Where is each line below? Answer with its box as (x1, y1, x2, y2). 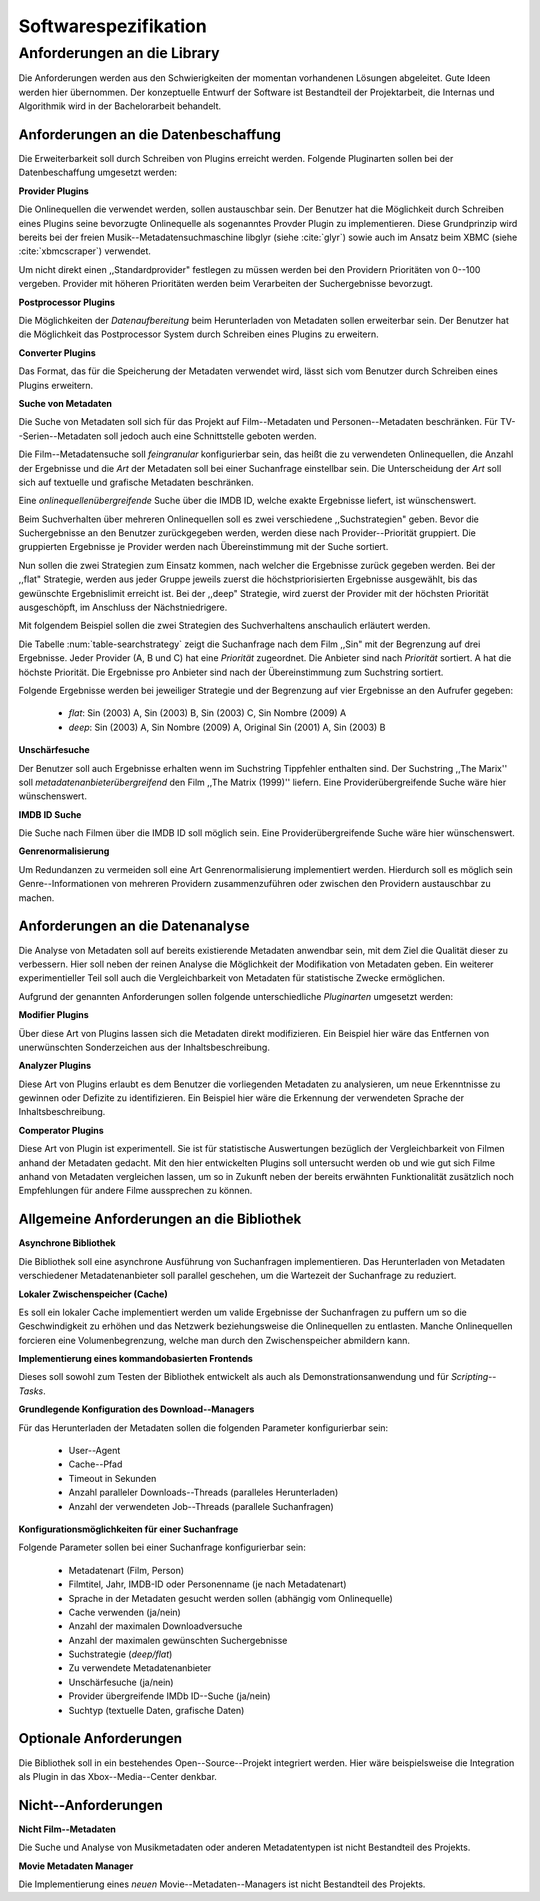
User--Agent (68, 1445, 121, 1457)
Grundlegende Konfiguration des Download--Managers (18, 1403, 255, 1415)
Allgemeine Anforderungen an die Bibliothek (18, 1211, 302, 1228)
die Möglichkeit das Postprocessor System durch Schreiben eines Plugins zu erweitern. (18, 328, 379, 340)
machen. (18, 891, 55, 904)
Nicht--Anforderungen (18, 1796, 164, 1814)
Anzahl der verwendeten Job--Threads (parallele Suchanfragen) (68, 1500, 334, 1512)
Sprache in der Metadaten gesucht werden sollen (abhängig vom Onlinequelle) (68, 1592, 394, 1604)
